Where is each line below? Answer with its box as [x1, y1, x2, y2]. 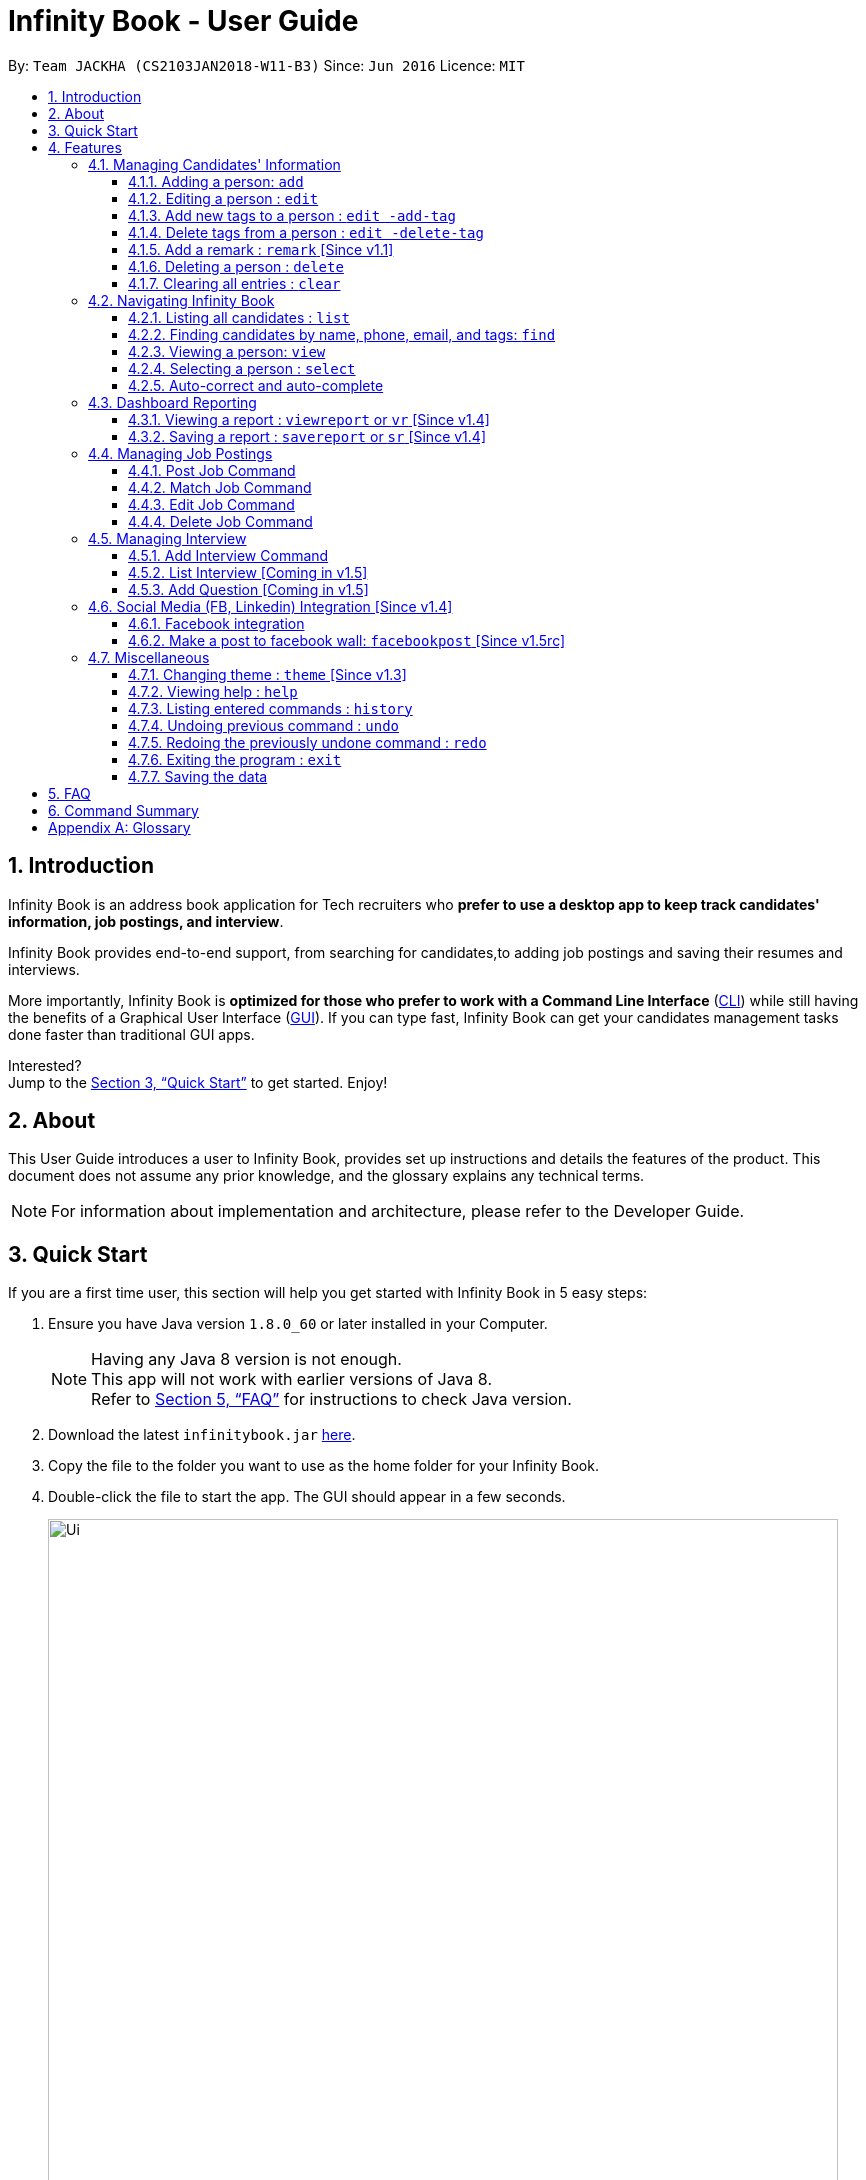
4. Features [48, 138, 122, 156]
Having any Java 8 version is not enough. [91, 1349, 402, 1370]
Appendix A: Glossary [48, 818, 191, 836]
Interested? [8, 1056, 82, 1074]
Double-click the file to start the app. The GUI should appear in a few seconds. [48, 1488, 566, 1506]
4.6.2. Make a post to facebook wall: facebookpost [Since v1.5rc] [128, 631, 566, 649]
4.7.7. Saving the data [128, 767, 268, 785]
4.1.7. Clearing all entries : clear [128, 274, 341, 292]
